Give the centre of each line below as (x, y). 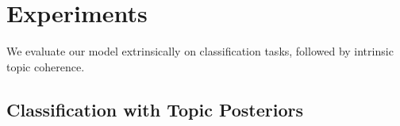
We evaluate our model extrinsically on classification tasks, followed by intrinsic (200, 51)
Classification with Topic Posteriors (155, 109)
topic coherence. (46, 66)
